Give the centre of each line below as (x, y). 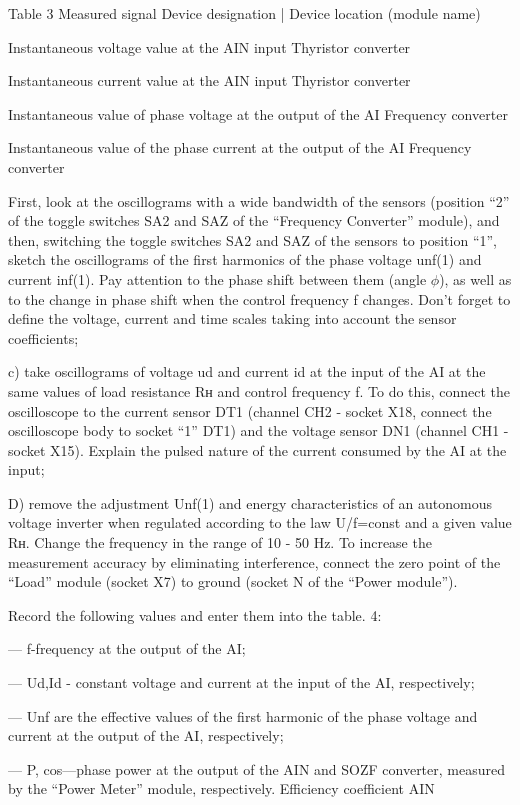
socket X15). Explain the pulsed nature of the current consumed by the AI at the (257, 449)
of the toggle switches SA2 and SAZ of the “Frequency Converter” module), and (254, 220)
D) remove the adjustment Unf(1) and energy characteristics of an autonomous (250, 502)
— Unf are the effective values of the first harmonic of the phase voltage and (243, 715)
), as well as (475, 278)
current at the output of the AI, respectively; (146, 735)
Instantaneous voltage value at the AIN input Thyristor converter (209, 46)
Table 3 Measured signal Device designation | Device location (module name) (244, 13)
